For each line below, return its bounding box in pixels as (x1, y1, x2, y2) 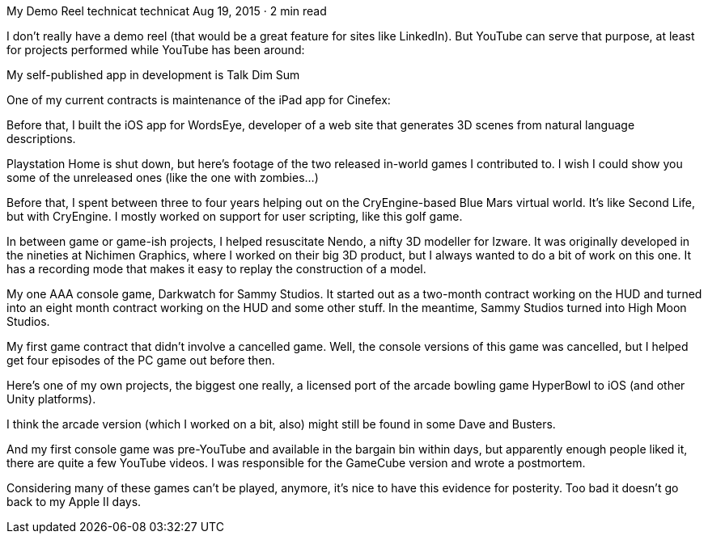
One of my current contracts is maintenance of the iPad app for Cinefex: (6, 93, 391, 107)
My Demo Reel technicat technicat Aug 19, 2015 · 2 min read (6, 4, 327, 18)
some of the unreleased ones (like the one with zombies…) (6, 171, 319, 184)
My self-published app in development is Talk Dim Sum (6, 68, 300, 82)
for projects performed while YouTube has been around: (6, 43, 305, 57)
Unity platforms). (6, 392, 96, 406)
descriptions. (6, 132, 76, 146)
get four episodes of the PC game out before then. (6, 353, 275, 367)
